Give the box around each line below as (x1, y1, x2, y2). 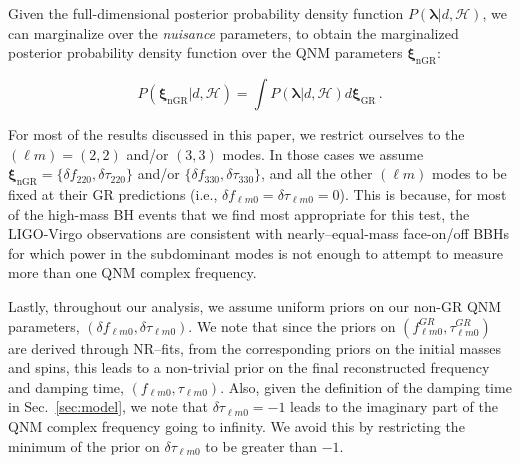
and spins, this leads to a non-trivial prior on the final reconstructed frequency (8, 357, 490, 378)
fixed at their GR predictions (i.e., (8, 183, 218, 204)
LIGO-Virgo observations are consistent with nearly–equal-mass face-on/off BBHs (8, 223, 510, 244)
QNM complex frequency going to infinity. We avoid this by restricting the (8, 415, 465, 436)
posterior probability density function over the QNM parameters (8, 42, 403, 63)
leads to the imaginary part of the (290, 396, 498, 417)
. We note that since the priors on (188, 315, 396, 336)
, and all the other (261, 163, 373, 184)
